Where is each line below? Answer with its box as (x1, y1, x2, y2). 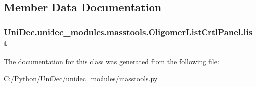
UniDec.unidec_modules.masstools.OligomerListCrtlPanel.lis (4, 25, 253, 38)
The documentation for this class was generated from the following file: (4, 56, 219, 66)
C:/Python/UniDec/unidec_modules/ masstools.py (4, 73, 158, 83)
